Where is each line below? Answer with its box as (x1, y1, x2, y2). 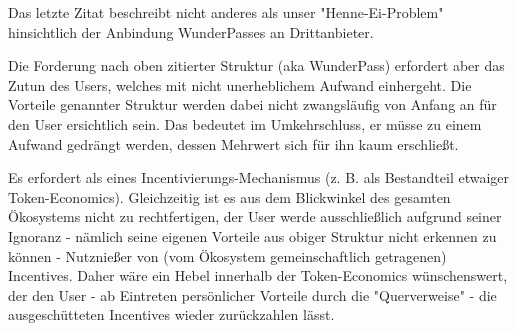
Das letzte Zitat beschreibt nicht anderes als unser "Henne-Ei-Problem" (8, 2, 444, 22)
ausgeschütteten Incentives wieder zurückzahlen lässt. (8, 304, 335, 325)
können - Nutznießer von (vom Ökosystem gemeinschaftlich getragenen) (8, 245, 447, 266)
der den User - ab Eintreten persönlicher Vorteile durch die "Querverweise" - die (8, 284, 497, 305)
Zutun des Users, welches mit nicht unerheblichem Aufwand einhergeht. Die (8, 74, 472, 95)
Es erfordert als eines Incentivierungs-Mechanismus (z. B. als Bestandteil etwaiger (8, 167, 510, 188)
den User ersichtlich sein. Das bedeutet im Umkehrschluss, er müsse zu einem (8, 113, 482, 134)
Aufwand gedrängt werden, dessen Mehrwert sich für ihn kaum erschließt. (8, 133, 459, 154)
